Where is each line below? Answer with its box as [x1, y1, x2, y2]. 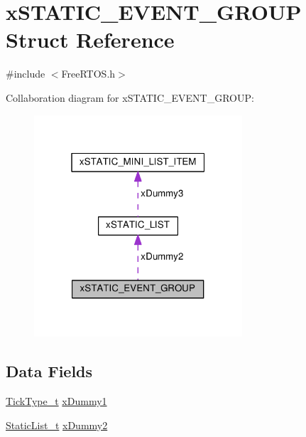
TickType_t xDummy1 [6, 394, 107, 409]
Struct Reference [6, 25, 175, 54]
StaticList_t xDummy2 [6, 417, 108, 432]
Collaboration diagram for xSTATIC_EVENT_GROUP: [6, 90, 254, 105]
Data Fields [6, 360, 93, 382]
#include [6, 66, 45, 81]
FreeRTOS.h [61, 66, 116, 81]
